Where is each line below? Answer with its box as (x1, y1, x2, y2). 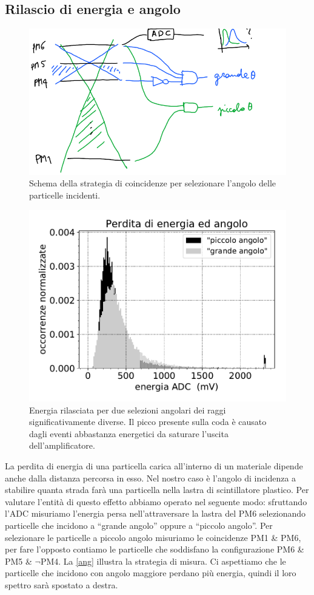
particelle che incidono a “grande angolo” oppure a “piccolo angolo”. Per (5, 518, 273, 531)
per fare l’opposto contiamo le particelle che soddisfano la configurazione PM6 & (5, 543, 304, 556)
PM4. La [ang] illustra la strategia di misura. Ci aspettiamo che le (40, 554, 286, 567)
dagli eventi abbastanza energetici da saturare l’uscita (29, 427, 229, 440)
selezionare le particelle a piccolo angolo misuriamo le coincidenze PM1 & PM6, (5, 531, 301, 543)
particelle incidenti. (29, 189, 101, 202)
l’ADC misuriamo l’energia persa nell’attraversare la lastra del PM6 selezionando (5, 507, 306, 520)
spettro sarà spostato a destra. (5, 578, 118, 591)
